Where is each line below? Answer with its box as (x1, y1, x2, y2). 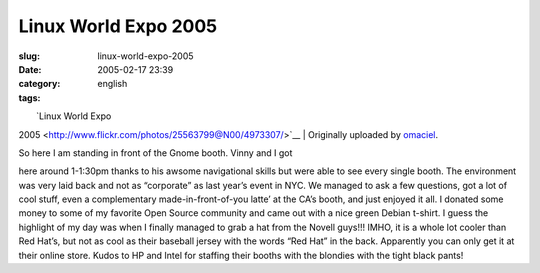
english (97, 78, 128, 90)
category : (18, 78, 61, 90)
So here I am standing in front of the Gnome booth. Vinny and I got (18, 146, 293, 159)
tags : (18, 91, 41, 104)
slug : (18, 50, 40, 62)
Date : (18, 63, 42, 75)
